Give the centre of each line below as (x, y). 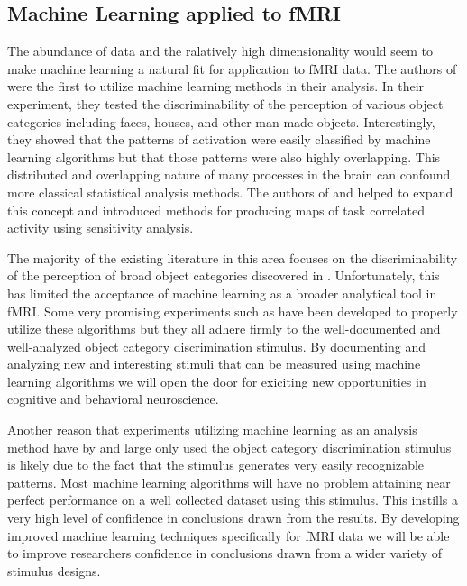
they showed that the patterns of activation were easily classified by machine (219, 139)
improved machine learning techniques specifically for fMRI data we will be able (229, 535)
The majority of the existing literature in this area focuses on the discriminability (233, 257)
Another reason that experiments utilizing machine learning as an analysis (212, 430)
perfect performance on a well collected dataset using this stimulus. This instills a (233, 500)
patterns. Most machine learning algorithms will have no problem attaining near (229, 482)
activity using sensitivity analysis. (101, 228)
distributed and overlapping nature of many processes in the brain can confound (229, 174)
